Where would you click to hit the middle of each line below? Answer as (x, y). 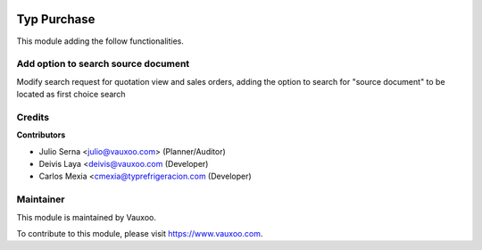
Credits (33, 117)
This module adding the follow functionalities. (100, 41)
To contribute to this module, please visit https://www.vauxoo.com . (140, 233)
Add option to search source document (103, 64)
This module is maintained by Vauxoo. (86, 217)
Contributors (41, 135)
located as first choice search (71, 95)
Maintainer (41, 199)
